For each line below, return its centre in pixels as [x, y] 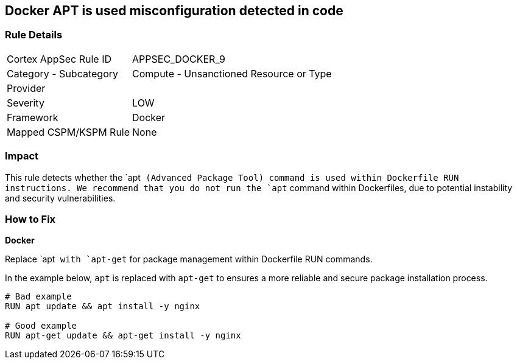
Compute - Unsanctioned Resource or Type [232, 73]
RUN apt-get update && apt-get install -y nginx [123, 336]
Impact [22, 156]
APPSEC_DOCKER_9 [179, 59]
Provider [26, 88]
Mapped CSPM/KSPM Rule [69, 132]
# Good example [41, 326]
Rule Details [34, 35]
